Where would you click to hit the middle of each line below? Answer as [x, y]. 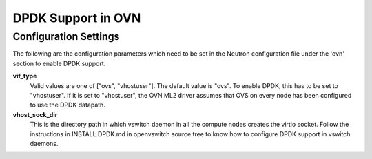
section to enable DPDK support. [59, 63]
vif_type [25, 76]
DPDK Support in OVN [77, 18]
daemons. [44, 143]
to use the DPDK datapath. [68, 105]
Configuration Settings [66, 36]
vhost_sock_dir [35, 114]
